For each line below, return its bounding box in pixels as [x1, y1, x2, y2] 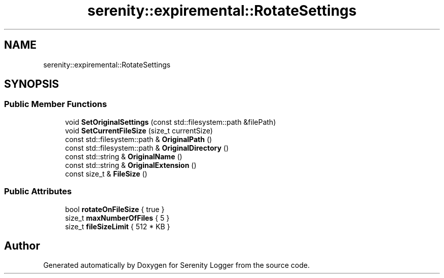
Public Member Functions [4, 99, 107, 110]
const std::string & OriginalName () [65, 152, 182, 161]
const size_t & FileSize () [65, 169, 147, 178]
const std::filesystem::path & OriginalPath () [65, 134, 212, 144]
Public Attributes [4, 186, 72, 197]
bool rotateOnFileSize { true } [65, 204, 165, 214]
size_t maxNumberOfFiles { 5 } [65, 213, 170, 222]
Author [4, 239, 40, 252]
